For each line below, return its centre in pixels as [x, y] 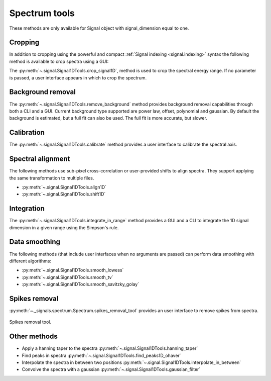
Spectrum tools [42, 13]
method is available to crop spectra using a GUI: [59, 61]
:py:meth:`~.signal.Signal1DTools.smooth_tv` [67, 277]
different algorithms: [30, 261]
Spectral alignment [40, 159]
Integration [27, 209]
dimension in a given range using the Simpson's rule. [64, 227]
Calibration [27, 132]
